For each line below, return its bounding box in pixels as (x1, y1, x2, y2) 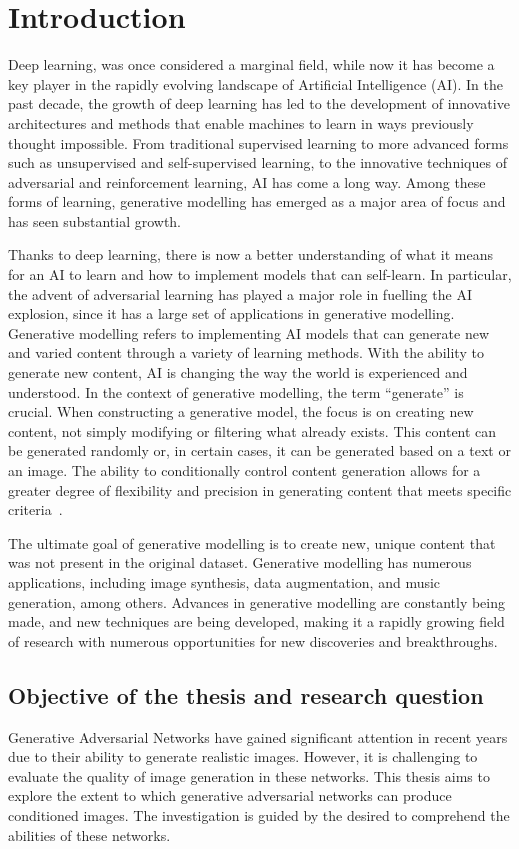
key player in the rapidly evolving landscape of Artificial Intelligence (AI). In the (8, 73, 503, 94)
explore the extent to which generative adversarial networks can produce (8, 785, 452, 806)
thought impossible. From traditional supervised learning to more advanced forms (8, 132, 509, 153)
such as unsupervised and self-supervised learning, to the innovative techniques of (8, 152, 507, 173)
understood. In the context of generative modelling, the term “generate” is (8, 381, 464, 402)
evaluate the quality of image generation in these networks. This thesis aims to (8, 765, 490, 786)
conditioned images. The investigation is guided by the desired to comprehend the (8, 804, 510, 825)
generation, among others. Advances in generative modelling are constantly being (8, 591, 505, 612)
